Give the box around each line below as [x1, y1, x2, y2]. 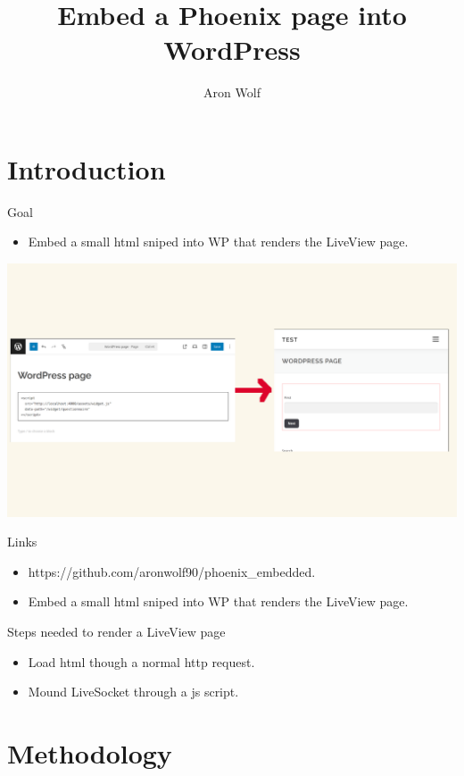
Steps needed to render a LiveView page [7, 622, 226, 640]
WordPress [163, 31, 301, 68]
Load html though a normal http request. [28, 652, 255, 671]
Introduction [7, 150, 166, 187]
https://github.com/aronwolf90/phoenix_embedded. [28, 562, 316, 580]
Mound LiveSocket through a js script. [28, 682, 239, 701]
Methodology [7, 734, 172, 771]
